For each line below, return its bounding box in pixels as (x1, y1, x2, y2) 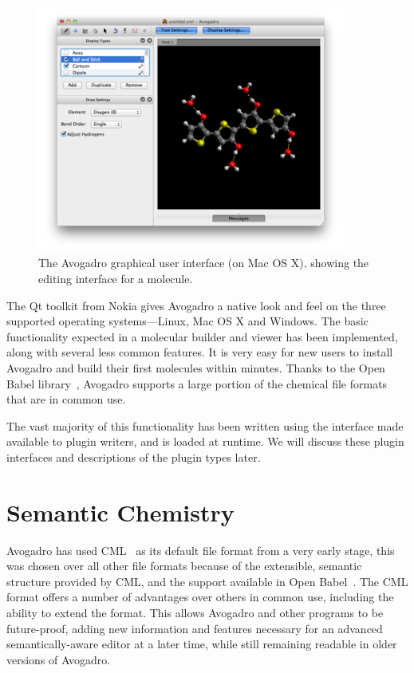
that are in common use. (6, 391, 126, 407)
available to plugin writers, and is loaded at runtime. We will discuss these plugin (6, 433, 404, 450)
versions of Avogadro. (6, 651, 111, 667)
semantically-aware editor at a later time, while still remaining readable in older (6, 636, 397, 652)
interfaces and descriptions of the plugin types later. (6, 448, 261, 465)
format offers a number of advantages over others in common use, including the (6, 588, 394, 605)
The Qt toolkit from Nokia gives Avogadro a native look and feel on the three (6, 297, 386, 313)
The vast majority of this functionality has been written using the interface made (6, 417, 404, 434)
